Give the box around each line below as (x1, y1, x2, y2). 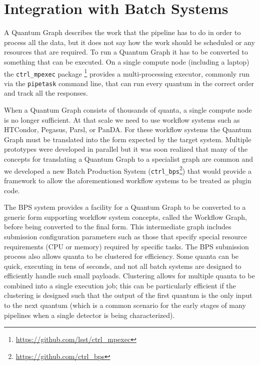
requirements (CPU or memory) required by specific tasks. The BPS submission (4, 241, 249, 251)
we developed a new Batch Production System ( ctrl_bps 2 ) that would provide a (4, 164, 251, 176)
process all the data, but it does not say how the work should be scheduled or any (4, 37, 255, 47)
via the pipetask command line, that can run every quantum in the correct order (4, 78, 254, 88)
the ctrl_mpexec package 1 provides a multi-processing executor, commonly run (4, 67, 249, 79)
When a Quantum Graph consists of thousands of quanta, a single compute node (4, 105, 252, 115)
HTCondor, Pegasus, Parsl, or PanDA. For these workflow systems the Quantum (4, 124, 251, 135)
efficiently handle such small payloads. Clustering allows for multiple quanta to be (4, 270, 255, 281)
